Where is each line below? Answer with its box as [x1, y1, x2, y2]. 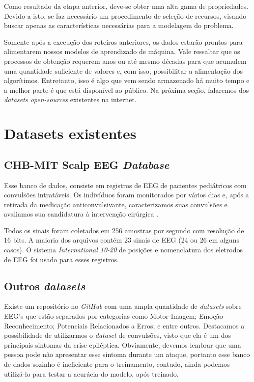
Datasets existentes [4, 123, 137, 143]
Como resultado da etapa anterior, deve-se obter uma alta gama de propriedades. [4, 1, 249, 11]
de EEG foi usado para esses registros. [4, 254, 119, 264]
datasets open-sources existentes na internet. [4, 94, 137, 105]
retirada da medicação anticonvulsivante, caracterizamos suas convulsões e [4, 199, 227, 209]
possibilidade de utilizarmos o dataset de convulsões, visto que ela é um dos [4, 330, 231, 340]
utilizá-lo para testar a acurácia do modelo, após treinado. [4, 368, 179, 379]
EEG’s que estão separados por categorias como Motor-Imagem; [4, 311, 197, 321]
